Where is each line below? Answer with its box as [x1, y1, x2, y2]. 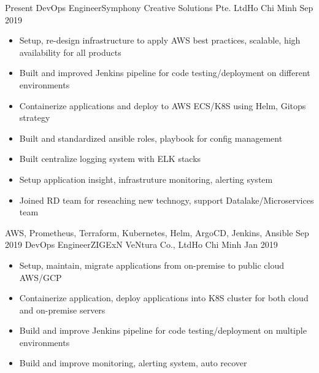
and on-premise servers [19, 303, 106, 316]
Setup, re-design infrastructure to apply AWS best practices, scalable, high [19, 34, 301, 47]
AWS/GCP [19, 271, 62, 283]
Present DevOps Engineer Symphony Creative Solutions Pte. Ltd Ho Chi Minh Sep [5, 1, 313, 13]
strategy [19, 111, 50, 124]
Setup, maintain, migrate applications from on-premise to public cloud [19, 258, 284, 271]
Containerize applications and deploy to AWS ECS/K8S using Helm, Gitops [19, 99, 306, 112]
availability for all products [19, 45, 121, 58]
